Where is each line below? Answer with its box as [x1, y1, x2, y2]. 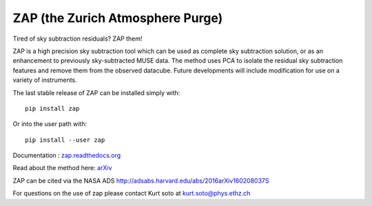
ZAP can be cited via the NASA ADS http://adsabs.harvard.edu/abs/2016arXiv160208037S [12, 176, 269, 185]
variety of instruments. [12, 76, 77, 84]
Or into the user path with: [12, 120, 87, 128]
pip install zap [25, 104, 80, 112]
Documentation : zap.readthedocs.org [12, 152, 121, 160]
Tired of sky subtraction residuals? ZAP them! [12, 34, 143, 43]
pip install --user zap [25, 136, 105, 144]
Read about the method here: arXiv [12, 164, 112, 172]
